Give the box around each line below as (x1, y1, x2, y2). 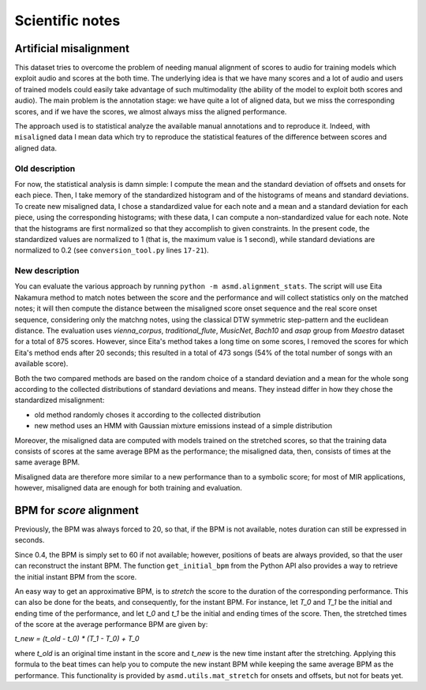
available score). (14, 359, 69, 368)
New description (14, 265, 80, 276)
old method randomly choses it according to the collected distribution (34, 410, 261, 420)
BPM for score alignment (14, 503, 140, 517)
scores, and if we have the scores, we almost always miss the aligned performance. (14, 106, 287, 116)
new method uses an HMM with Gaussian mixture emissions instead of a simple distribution (34, 421, 333, 431)
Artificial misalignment (14, 42, 130, 55)
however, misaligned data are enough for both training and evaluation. (14, 483, 242, 493)
